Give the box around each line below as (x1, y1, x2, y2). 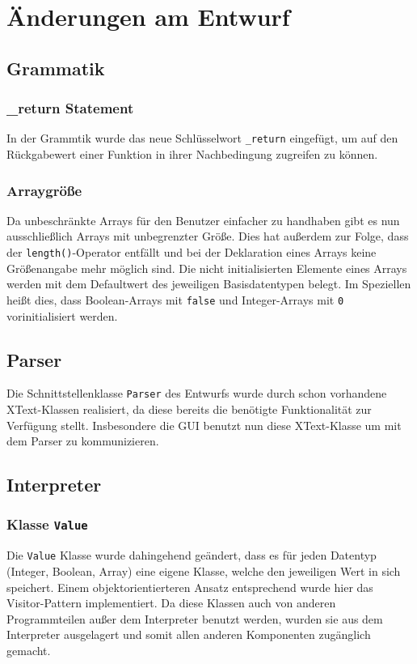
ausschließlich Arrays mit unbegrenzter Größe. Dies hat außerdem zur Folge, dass (6, 228, 409, 245)
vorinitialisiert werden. (6, 307, 118, 324)
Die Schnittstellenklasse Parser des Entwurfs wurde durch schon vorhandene (6, 385, 387, 402)
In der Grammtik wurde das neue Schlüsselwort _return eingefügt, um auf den (6, 130, 398, 147)
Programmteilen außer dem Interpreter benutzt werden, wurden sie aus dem (6, 610, 383, 627)
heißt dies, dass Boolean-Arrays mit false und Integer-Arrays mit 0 (6, 291, 344, 308)
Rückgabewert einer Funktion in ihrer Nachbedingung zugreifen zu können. (6, 146, 378, 163)
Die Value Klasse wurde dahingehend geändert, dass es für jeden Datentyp (6, 547, 377, 564)
